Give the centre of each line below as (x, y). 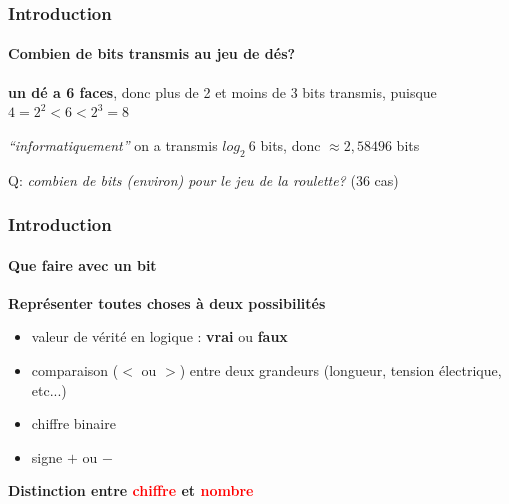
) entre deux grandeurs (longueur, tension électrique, (340, 370)
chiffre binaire (73, 423)
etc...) (49, 389)
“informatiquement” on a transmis (113, 144)
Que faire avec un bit (82, 264)
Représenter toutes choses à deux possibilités (167, 302)
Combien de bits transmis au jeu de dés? (152, 53)
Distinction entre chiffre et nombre (131, 490)
